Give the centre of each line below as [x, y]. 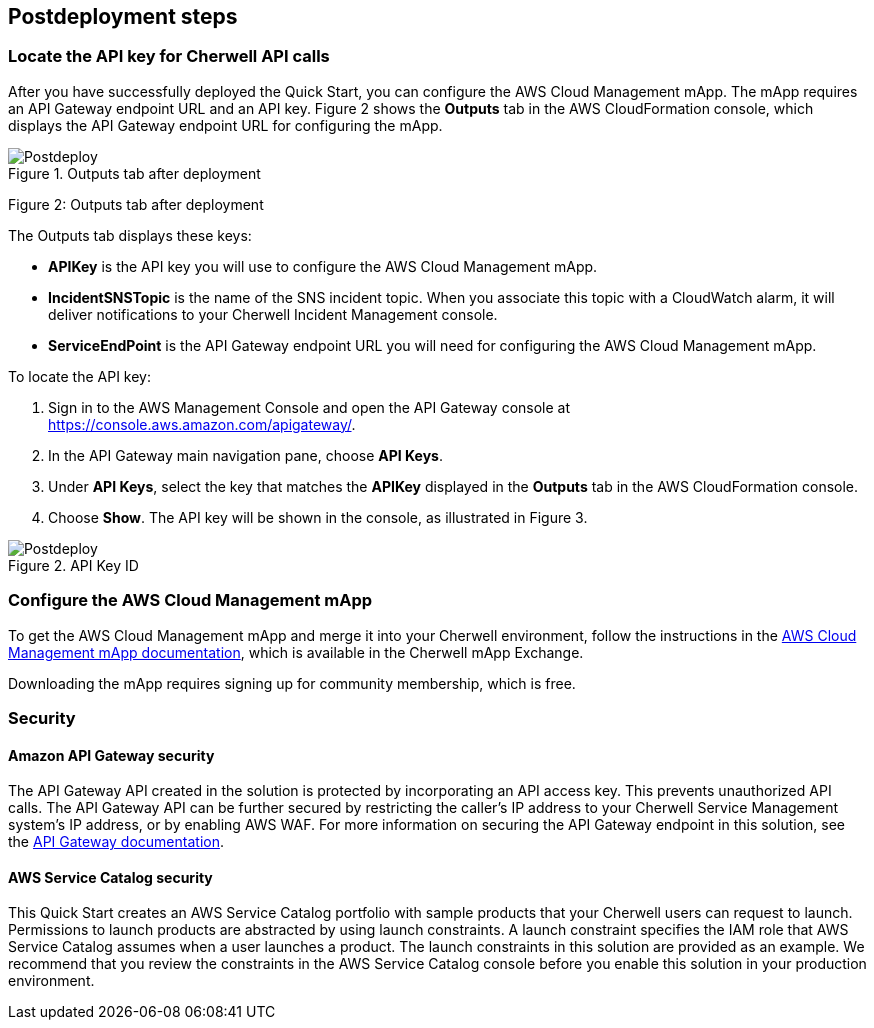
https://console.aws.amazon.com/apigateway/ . [202, 424]
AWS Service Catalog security [110, 877]
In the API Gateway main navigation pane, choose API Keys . [245, 455]
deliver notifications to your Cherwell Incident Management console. [273, 314]
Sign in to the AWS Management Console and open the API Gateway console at [309, 407]
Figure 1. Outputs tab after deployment [134, 173]
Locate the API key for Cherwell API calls [169, 56]
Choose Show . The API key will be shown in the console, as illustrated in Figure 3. [318, 517]
